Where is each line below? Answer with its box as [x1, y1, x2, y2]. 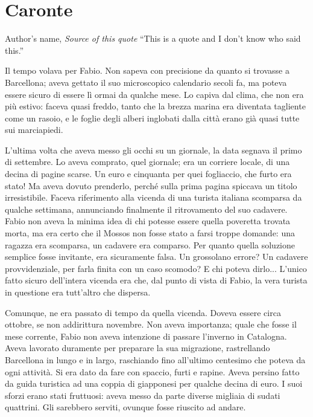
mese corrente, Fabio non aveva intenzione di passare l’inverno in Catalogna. [5, 329, 287, 342]
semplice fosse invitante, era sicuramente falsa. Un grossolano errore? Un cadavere [5, 250, 308, 263]
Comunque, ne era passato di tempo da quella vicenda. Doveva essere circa [5, 306, 281, 318]
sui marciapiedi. [5, 123, 63, 136]
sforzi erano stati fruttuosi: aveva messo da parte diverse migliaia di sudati [5, 389, 280, 401]
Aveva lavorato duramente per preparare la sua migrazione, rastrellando [5, 341, 270, 354]
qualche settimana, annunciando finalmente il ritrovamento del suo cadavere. [5, 202, 288, 215]
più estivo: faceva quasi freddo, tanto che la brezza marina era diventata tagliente [5, 100, 306, 112]
